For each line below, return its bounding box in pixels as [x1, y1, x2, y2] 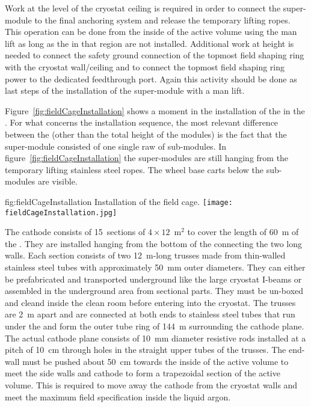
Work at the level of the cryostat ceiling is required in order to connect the [5, 2, 281, 14]
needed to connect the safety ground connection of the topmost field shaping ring [5, 49, 304, 61]
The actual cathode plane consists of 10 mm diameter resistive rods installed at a [5, 331, 306, 344]
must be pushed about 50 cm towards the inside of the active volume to [22, 355, 289, 367]
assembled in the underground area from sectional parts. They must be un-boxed [5, 284, 304, 297]
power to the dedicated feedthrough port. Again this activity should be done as [5, 72, 297, 85]
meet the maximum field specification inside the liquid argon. [5, 390, 231, 403]
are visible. [37, 175, 78, 188]
